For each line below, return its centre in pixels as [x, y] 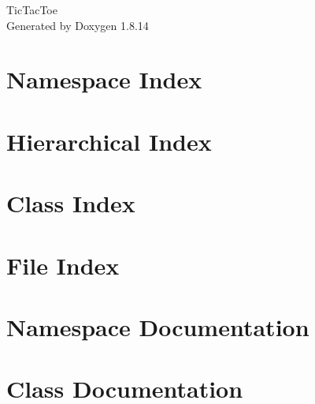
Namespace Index [104, 79]
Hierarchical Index [109, 141]
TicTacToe [32, 9]
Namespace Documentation [158, 326]
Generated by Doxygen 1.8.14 [78, 25]
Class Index [71, 203]
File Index [63, 265]
